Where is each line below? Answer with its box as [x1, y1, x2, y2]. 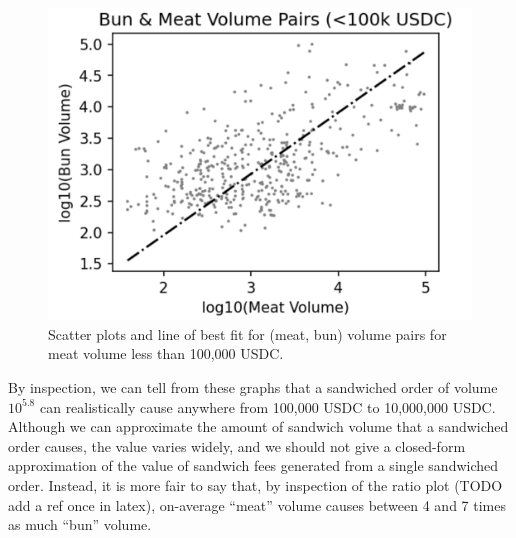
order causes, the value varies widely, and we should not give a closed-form [8, 435, 466, 456]
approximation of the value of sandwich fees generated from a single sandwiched [8, 455, 499, 476]
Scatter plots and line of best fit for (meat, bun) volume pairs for [48, 323, 447, 344]
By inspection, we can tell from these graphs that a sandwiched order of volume [8, 376, 498, 397]
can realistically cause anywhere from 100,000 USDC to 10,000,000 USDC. [39, 396, 496, 417]
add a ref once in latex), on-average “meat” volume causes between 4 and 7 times [8, 494, 506, 515]
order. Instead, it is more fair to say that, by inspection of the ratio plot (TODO [8, 474, 503, 495]
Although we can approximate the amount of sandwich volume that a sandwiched [8, 416, 509, 437]
